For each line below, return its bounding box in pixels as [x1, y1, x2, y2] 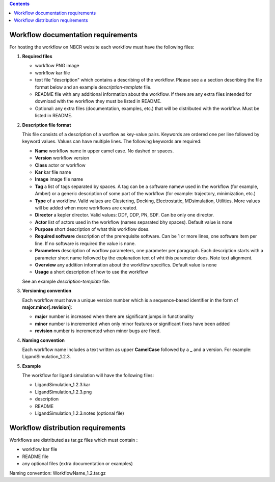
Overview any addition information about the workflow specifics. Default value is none [35, 262, 217, 268]
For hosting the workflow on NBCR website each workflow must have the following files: [9, 44, 195, 50]
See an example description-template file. [22, 278, 111, 284]
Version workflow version [35, 155, 89, 161]
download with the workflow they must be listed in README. [35, 98, 162, 104]
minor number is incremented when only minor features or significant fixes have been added [35, 320, 230, 327]
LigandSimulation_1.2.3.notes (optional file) [35, 410, 124, 416]
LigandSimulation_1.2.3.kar [35, 382, 91, 388]
